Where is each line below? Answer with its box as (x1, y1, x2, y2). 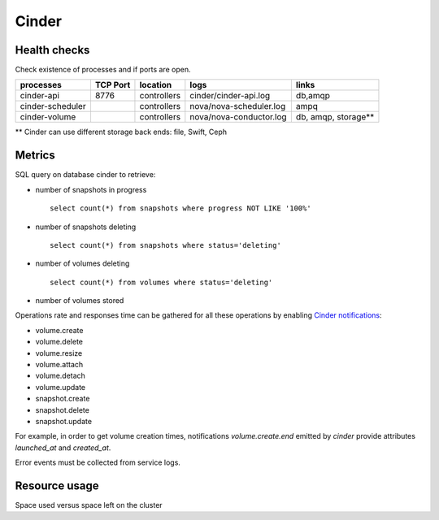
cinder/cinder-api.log (189, 90, 271, 102)
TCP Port (94, 80, 131, 91)
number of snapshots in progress (35, 184, 147, 194)
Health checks (15, 43, 90, 57)
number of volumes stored (35, 296, 124, 305)
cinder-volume (20, 111, 76, 123)
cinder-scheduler (20, 101, 86, 112)
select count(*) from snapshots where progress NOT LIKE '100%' (50, 204, 312, 213)
